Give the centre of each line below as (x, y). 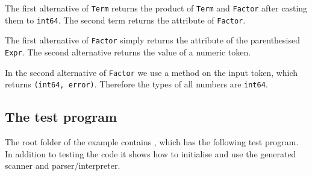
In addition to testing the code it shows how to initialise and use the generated (151, 153)
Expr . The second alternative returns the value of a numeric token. (128, 52)
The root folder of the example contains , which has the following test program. (152, 142)
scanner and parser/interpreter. (63, 165)
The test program (61, 117)
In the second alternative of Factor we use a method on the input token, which (151, 72)
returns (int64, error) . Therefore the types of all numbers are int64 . (136, 84)
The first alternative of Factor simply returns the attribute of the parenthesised (153, 40)
